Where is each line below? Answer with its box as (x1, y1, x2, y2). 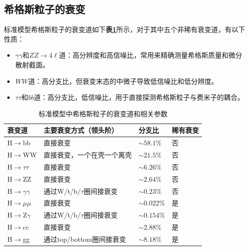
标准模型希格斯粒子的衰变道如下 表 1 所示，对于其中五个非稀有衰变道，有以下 (4, 24, 246, 34)
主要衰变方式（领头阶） (44, 125, 119, 135)
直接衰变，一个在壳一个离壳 (44, 150, 132, 160)
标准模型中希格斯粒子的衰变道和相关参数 (38, 108, 168, 118)
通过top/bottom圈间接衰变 (44, 234, 126, 244)
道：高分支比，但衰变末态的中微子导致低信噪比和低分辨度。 (28, 76, 218, 86)
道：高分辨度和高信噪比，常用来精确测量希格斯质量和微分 (59, 50, 242, 60)
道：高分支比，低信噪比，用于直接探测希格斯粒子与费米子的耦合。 (34, 92, 245, 102)
